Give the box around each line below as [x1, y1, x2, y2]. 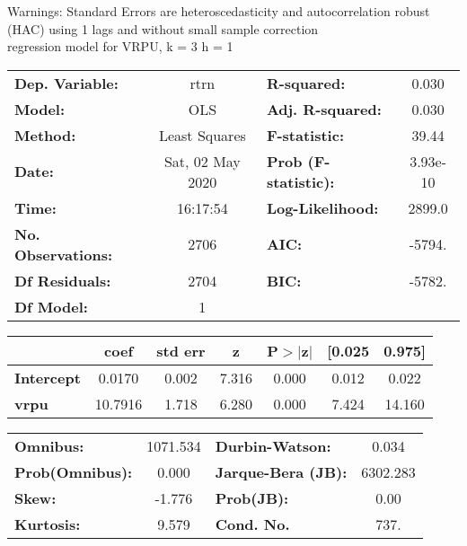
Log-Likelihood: [266, 197, 379, 218]
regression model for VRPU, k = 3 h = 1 [7, 37, 233, 56]
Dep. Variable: [14, 72, 119, 93]
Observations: [14, 243, 113, 265]
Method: [14, 124, 76, 145]
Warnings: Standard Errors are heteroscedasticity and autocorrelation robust [7, 2, 430, 20]
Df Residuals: [14, 269, 111, 291]
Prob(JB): [215, 487, 289, 508]
